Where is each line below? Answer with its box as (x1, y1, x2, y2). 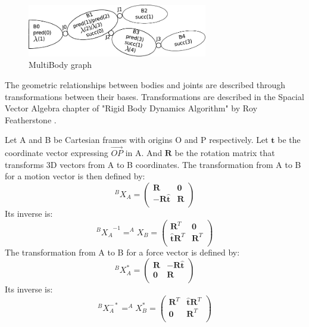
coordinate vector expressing (5, 147, 108, 159)
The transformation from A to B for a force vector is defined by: (5, 245, 240, 258)
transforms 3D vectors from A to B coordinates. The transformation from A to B (5, 158, 301, 170)
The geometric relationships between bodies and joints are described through (5, 78, 286, 91)
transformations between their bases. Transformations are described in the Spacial (5, 90, 304, 102)
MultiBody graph (29, 58, 92, 71)
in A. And (125, 147, 163, 159)
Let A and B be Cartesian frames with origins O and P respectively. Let (5, 133, 269, 146)
